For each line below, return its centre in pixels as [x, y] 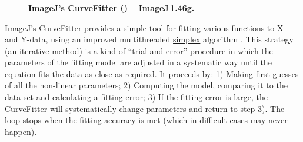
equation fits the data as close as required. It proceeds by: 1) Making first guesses [152, 73]
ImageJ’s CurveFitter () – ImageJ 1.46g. [111, 7]
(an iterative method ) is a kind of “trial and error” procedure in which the [139, 50]
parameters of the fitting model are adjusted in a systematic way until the [138, 62]
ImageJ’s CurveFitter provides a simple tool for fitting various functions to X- [146, 27]
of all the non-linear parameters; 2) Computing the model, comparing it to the [146, 85]
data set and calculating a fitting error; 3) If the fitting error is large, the [136, 97]
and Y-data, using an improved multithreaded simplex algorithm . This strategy [149, 39]
